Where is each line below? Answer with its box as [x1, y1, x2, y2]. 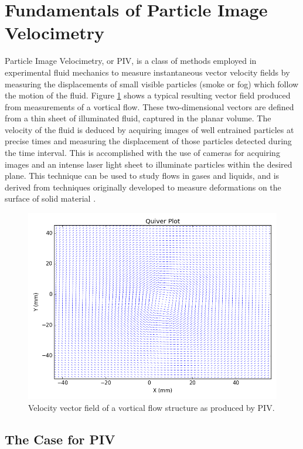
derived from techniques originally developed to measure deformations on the [5, 181, 281, 193]
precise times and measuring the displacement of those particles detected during [5, 135, 292, 147]
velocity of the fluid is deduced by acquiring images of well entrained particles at [5, 123, 294, 135]
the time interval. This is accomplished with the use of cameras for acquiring [5, 147, 280, 159]
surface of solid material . [5, 192, 96, 205]
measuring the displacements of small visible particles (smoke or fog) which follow [5, 77, 299, 90]
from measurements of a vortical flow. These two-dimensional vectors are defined [5, 100, 294, 113]
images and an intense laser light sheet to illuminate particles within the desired [5, 158, 292, 170]
